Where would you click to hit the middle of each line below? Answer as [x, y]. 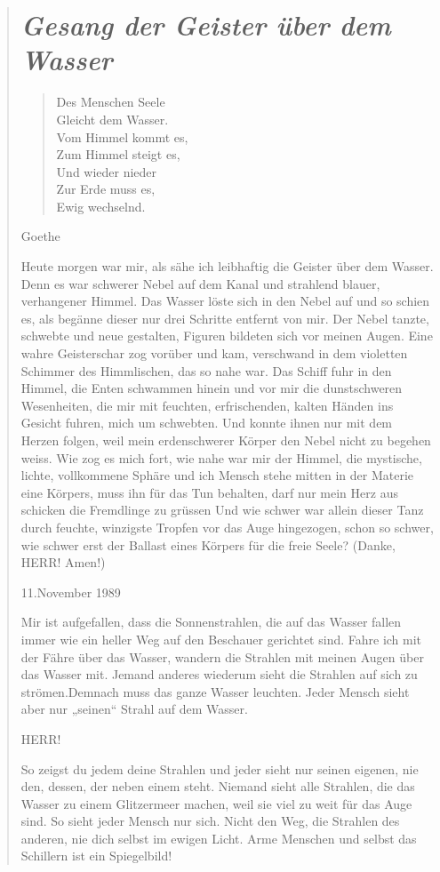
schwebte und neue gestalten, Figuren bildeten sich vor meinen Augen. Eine [227, 336]
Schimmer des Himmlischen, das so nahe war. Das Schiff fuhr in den [206, 370]
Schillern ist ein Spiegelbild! [96, 856]
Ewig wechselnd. [101, 206]
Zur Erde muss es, [106, 189]
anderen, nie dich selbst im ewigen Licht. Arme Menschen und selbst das [219, 838]
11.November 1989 [71, 592]
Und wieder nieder [107, 171]
